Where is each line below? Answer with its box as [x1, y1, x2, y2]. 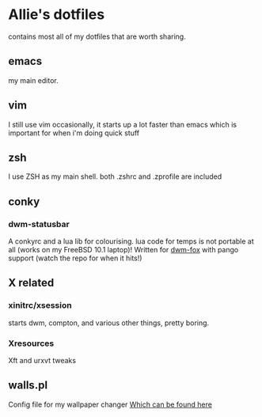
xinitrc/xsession [8, 300, 73, 311]
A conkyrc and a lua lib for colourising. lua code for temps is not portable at [8, 237, 255, 246]
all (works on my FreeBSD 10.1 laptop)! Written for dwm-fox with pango [8, 245, 239, 255]
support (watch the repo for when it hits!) [8, 253, 142, 263]
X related [8, 276, 55, 290]
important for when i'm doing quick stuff [8, 128, 140, 138]
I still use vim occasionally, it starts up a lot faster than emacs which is [8, 119, 237, 129]
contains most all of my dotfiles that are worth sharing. [8, 32, 186, 41]
